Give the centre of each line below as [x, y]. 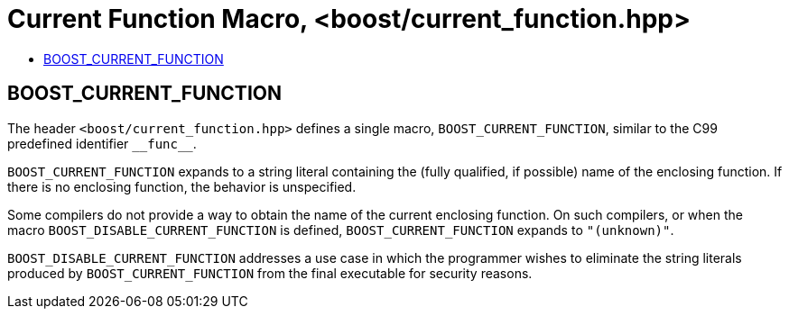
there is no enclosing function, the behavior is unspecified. [182, 186]
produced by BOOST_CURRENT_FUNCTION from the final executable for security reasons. [270, 273]
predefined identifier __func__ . [102, 143]
